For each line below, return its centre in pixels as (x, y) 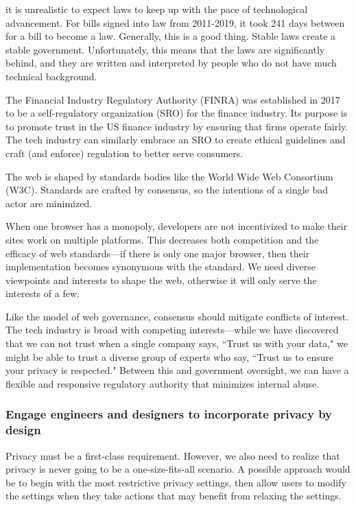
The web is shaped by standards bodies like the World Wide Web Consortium (169, 176)
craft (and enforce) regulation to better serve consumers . (124, 153)
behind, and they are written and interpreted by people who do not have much (171, 63)
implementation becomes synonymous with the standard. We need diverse (161, 267)
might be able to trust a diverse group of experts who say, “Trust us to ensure (170, 356)
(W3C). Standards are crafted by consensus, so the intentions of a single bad (167, 190)
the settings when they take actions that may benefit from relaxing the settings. (174, 496)
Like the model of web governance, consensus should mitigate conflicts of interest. (177, 316)
